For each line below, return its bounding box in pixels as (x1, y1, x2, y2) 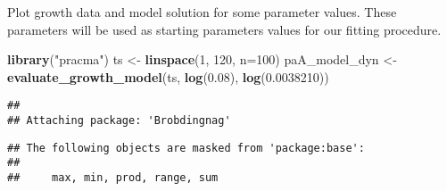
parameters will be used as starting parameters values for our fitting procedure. (7, 20, 442, 38)
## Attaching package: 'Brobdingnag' (7, 114, 231, 128)
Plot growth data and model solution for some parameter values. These (7, 3, 397, 21)
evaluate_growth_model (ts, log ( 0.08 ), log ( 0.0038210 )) (7, 67, 329, 86)
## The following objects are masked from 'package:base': (7, 141, 365, 154)
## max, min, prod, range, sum (7, 171, 219, 184)
